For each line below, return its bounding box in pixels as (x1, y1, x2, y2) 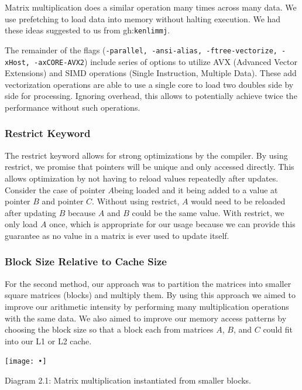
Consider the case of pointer (5, 183, 105, 196)
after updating (5, 206, 56, 218)
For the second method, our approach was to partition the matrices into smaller (5, 277, 291, 289)
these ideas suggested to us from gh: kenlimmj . (5, 24, 170, 36)
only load (5, 218, 38, 230)
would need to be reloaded (191, 195, 286, 207)
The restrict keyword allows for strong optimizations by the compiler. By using (5, 149, 288, 161)
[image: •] (5, 357, 47, 366)
